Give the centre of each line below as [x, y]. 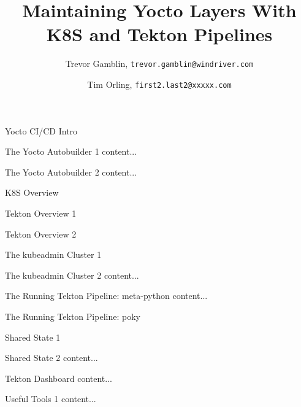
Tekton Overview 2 [41, 234]
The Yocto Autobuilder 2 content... [71, 172]
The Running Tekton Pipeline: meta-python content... [106, 296]
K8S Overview [32, 192]
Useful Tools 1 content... [51, 399]
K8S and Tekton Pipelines [159, 34]
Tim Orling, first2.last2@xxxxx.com [159, 84]
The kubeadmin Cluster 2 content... [72, 275]
